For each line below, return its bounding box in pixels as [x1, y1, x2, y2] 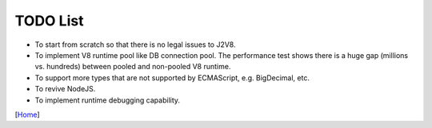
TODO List [14, 12, 84, 29]
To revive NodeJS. [34, 84, 96, 94]
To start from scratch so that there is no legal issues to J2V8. [34, 40, 236, 49]
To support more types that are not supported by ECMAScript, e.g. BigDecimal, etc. [34, 72, 310, 83]
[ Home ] [14, 110, 40, 119]
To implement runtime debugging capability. [34, 95, 180, 105]
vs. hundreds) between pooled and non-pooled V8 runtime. [34, 62, 231, 72]
